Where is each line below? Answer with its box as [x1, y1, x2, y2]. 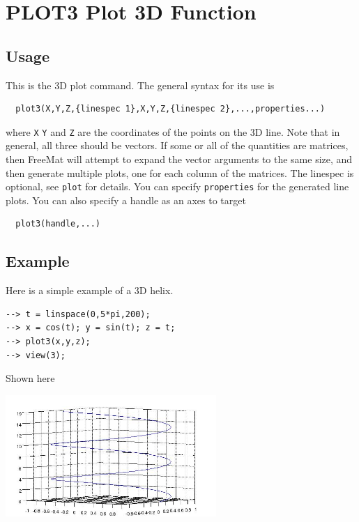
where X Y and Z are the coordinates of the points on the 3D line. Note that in [6, 124, 340, 139]
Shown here [6, 371, 55, 385]
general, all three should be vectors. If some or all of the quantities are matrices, [6, 138, 349, 153]
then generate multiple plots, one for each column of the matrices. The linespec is [6, 165, 354, 180]
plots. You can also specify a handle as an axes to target [6, 192, 246, 207]
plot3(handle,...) [15, 219, 101, 229]
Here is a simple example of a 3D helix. [6, 283, 174, 298]
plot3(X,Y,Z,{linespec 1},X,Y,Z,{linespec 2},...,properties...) [15, 104, 326, 114]
